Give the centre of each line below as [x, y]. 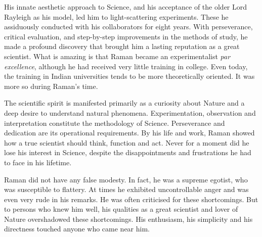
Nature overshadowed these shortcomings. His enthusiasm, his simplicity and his [128, 219]
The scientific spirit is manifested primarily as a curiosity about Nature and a [124, 103]
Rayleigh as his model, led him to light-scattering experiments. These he [116, 16]
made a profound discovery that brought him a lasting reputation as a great [122, 46]
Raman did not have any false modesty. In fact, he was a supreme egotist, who [126, 179]
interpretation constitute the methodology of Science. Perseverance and [115, 123]
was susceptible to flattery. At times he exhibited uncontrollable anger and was [126, 189]
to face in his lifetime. [38, 162]
